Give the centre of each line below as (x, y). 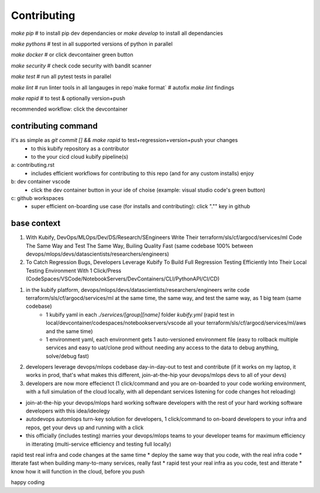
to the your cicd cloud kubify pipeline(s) (80, 156)
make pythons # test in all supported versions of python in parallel (92, 44)
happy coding (28, 482)
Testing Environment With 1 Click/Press (73, 270)
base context (36, 223)
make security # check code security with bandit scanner (81, 66)
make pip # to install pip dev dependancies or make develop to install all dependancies (117, 33)
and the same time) (69, 331)
